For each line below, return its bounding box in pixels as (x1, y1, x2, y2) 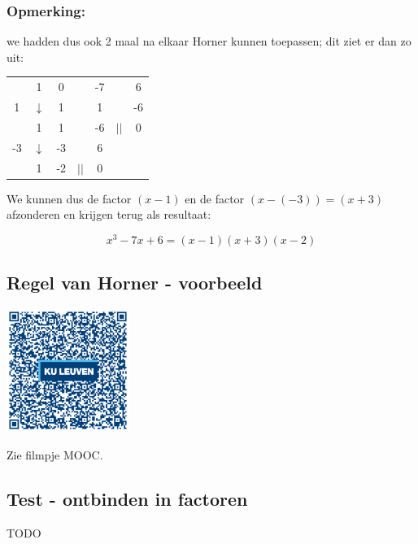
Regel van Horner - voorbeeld (7, 270, 263, 295)
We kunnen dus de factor (7, 189, 132, 207)
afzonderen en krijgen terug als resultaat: (7, 206, 211, 223)
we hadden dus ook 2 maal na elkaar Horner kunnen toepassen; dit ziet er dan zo (7, 33, 411, 50)
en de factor (185, 189, 245, 207)
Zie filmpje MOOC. (7, 446, 103, 463)
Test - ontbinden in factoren (7, 485, 248, 511)
